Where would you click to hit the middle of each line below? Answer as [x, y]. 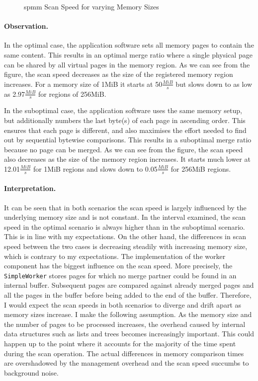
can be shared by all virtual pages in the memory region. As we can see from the [127, 64]
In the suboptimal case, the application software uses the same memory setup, [123, 110]
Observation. [26, 26]
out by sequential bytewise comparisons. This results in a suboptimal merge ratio [128, 140]
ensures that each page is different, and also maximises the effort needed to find [125, 130]
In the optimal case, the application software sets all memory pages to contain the [129, 45]
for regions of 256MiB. [72, 94]
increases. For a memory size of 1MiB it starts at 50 [83, 84]
